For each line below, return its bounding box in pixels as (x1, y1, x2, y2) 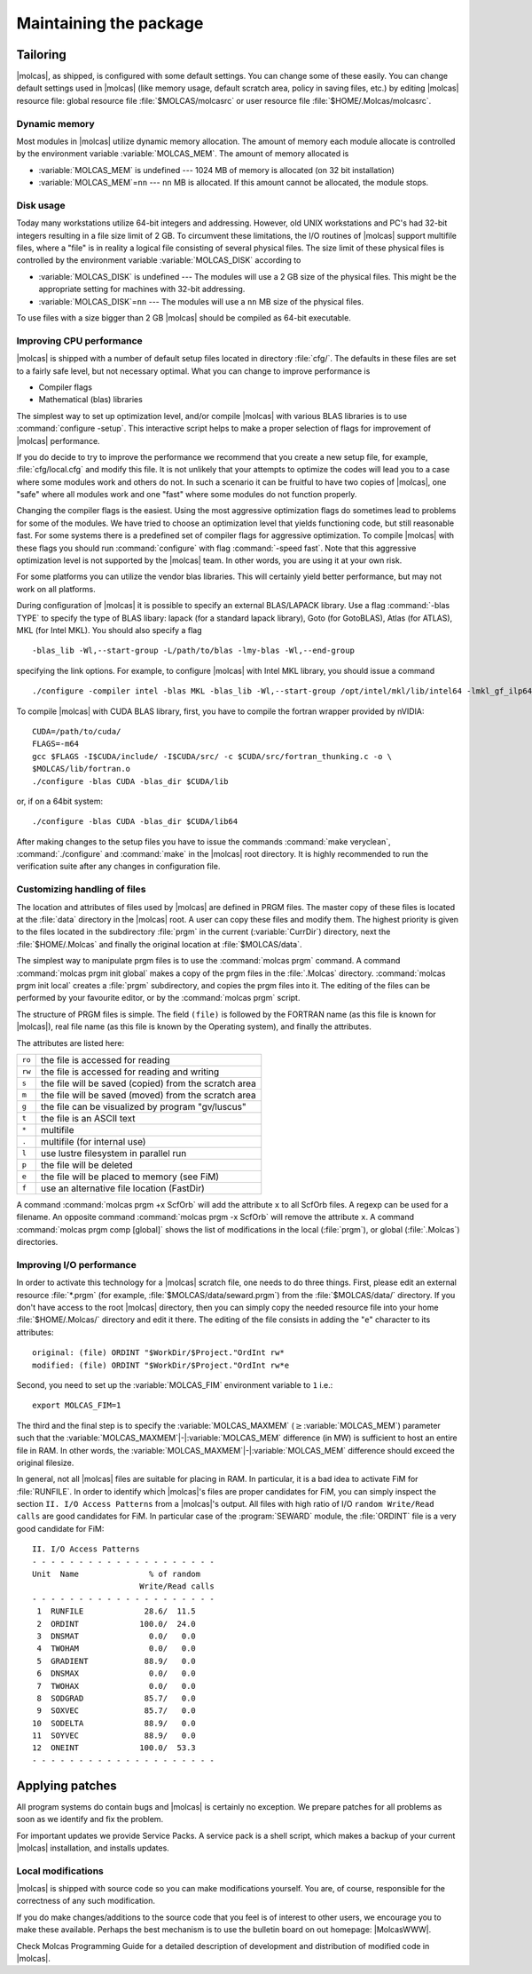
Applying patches (16, 1778, 117, 1793)
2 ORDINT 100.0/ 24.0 (36, 1619, 197, 1629)
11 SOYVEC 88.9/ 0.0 (32, 1731, 197, 1740)
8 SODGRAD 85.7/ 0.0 (36, 1693, 197, 1703)
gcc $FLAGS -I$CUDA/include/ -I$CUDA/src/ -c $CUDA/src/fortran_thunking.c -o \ (32, 751, 393, 761)
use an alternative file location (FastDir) (40, 1182, 206, 1194)
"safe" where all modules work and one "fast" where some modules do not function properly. (16, 489, 357, 500)
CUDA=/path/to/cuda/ (32, 726, 121, 736)
